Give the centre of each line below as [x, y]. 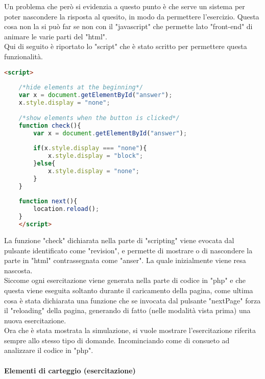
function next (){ [48, 202]
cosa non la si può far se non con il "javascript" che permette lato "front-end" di [128, 26]
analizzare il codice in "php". [49, 350]
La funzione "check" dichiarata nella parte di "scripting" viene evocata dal [119, 240]
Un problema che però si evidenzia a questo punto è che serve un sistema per [125, 6]
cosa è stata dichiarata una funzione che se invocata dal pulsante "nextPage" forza [132, 300]
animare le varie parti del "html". [56, 36]
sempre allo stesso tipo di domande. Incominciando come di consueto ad [117, 340]
